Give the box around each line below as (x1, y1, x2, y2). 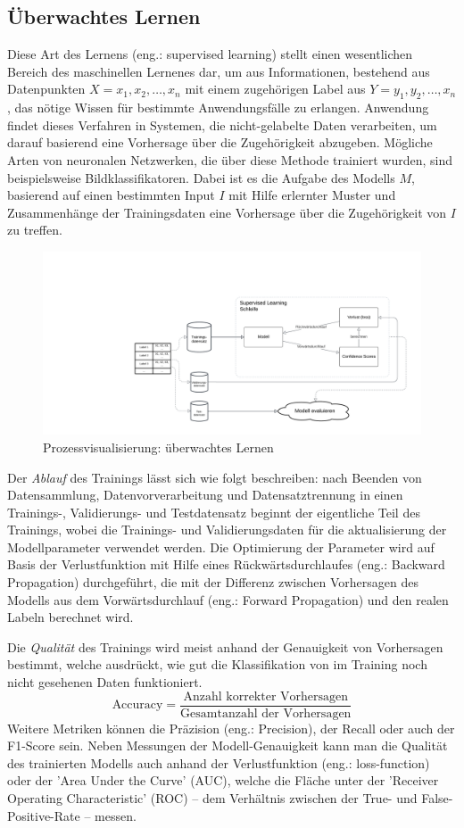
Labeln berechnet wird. (7, 608, 134, 626)
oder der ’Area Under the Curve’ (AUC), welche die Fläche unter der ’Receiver (7, 771, 439, 790)
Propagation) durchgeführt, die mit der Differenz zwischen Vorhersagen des (7, 573, 418, 592)
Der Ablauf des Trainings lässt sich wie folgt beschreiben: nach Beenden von (7, 468, 422, 486)
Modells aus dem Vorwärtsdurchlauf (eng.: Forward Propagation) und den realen (7, 590, 449, 609)
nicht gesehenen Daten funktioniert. (7, 673, 203, 691)
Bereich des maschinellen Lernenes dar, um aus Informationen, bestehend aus (7, 62, 430, 80)
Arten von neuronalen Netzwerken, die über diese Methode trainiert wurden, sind (7, 150, 453, 169)
